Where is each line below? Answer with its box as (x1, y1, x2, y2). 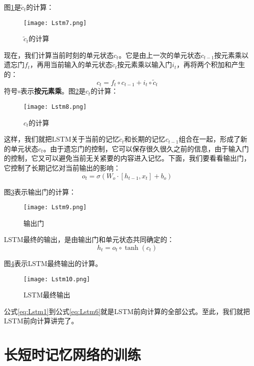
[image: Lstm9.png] (23, 204, 87, 211)
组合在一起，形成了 (179, 134, 241, 144)
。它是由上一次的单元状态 (118, 49, 201, 60)
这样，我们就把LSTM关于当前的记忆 (4, 134, 119, 144)
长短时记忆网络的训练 (4, 344, 141, 365)
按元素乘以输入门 (117, 59, 172, 70)
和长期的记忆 (124, 134, 165, 144)
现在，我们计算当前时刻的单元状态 (4, 49, 114, 60)
